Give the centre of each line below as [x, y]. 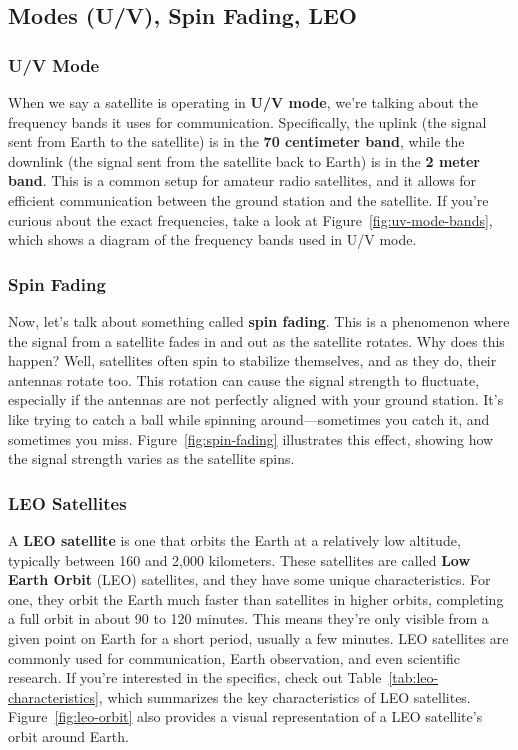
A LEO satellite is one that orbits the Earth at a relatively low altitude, [234, 539]
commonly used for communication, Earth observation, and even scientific [234, 657]
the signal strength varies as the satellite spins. [151, 458]
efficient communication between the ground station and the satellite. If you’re [248, 199]
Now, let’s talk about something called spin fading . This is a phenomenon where [259, 320]
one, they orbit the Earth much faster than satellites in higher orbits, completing [256, 598]
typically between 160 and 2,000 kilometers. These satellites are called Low [239, 559]
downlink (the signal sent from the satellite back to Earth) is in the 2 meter [244, 160]
